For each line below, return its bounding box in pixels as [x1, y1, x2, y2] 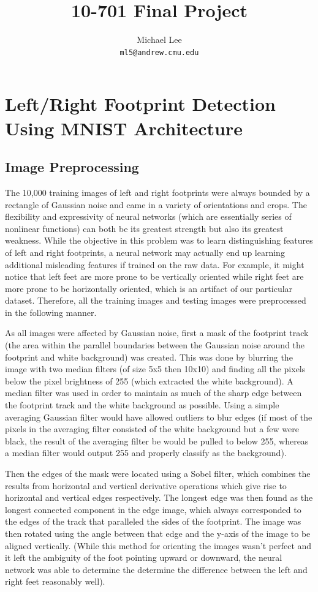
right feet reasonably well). [5, 575, 105, 588]
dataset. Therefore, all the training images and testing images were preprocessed [5, 294, 306, 307]
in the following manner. [5, 305, 97, 318]
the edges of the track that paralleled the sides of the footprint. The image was [5, 515, 301, 528]
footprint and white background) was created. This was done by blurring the [5, 350, 293, 363]
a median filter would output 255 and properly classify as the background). [5, 446, 287, 459]
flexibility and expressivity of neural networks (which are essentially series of [5, 210, 292, 223]
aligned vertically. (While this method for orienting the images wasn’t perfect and [5, 539, 312, 552]
